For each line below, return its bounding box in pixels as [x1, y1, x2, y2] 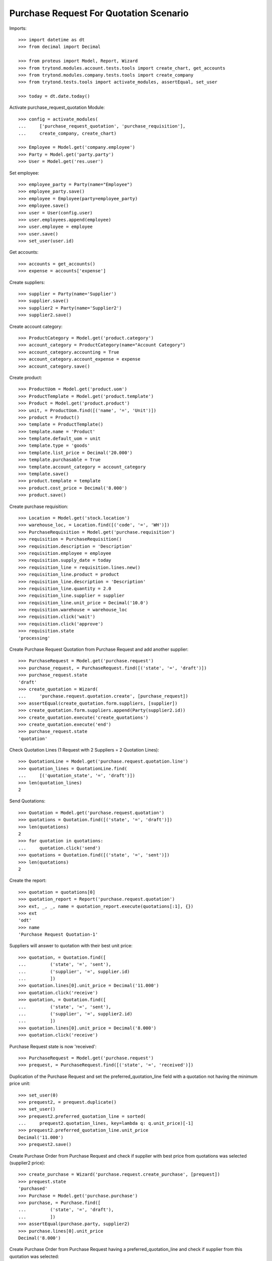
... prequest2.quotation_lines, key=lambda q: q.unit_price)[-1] [18, 1120, 194, 1126]
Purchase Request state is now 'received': [9, 1043, 97, 1049]
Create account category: [9, 323, 63, 329]
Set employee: [9, 169, 40, 176]
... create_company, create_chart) [18, 130, 117, 136]
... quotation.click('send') [18, 845, 101, 851]
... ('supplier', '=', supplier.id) [18, 968, 130, 975]
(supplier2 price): [9, 1160, 45, 1166]
